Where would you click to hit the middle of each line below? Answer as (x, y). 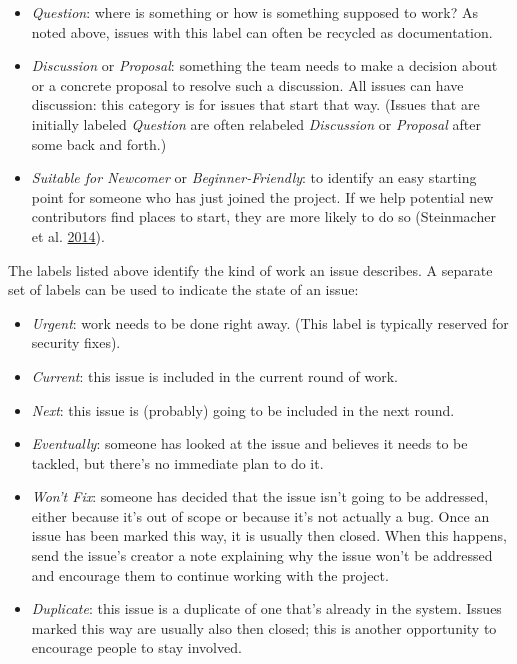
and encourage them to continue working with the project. (210, 574)
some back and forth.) (99, 143)
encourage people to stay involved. (136, 647)
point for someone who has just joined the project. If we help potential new (262, 196)
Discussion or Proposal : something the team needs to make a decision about (264, 65)
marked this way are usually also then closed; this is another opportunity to (264, 627)
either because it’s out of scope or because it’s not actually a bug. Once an (260, 515)
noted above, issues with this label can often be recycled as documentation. (262, 31)
